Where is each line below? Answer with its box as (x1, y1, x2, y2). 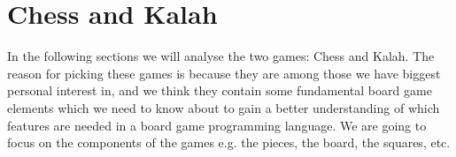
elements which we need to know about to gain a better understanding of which (7, 98, 440, 116)
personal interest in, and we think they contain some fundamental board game (7, 81, 432, 100)
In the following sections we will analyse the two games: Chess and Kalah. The (7, 47, 435, 65)
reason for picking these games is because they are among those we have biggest (7, 64, 441, 82)
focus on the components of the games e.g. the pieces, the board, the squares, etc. (7, 133, 451, 152)
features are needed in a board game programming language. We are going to (7, 116, 427, 134)
